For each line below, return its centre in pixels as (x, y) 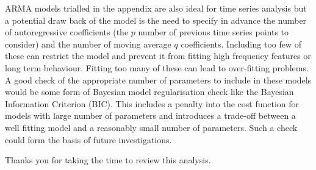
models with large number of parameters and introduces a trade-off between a (150, 115)
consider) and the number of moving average (88, 44)
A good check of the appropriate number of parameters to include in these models (158, 80)
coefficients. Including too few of (241, 44)
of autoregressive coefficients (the (67, 32)
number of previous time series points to (214, 32)
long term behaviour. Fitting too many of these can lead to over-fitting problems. (157, 67)
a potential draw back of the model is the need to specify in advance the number (156, 20)
